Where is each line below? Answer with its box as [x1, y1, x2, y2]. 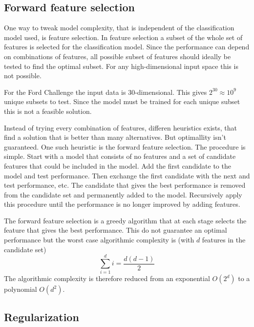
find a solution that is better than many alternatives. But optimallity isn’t [4, 132, 226, 142]
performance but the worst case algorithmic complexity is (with [4, 235, 194, 245]
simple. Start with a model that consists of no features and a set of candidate [4, 151, 236, 161]
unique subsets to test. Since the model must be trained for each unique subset [4, 96, 240, 107]
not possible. [4, 70, 42, 81]
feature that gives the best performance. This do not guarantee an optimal [4, 225, 227, 235]
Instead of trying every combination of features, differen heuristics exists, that [4, 122, 237, 132]
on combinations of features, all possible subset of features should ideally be [4, 51, 231, 61]
